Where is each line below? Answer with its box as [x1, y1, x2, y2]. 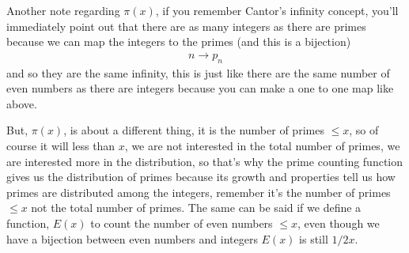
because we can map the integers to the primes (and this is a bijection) [6, 33, 351, 50]
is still [299, 230, 328, 247]
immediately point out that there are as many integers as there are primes [6, 17, 366, 34]
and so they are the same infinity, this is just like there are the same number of [6, 64, 390, 81]
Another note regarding [6, 2, 120, 18]
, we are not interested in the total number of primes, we [124, 137, 400, 153]
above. [6, 95, 37, 111]
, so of [349, 122, 379, 138]
